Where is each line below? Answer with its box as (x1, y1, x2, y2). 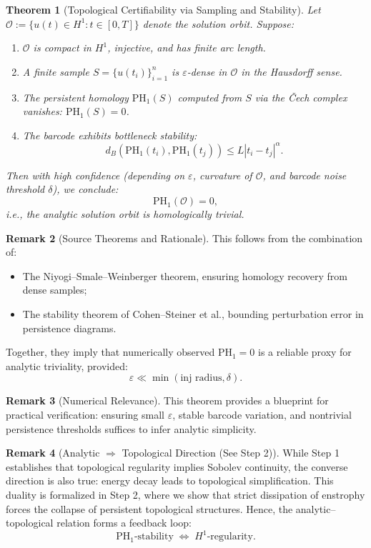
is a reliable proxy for (257, 344, 352, 359)
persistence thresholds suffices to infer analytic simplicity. (6, 421, 257, 436)
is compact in (33, 40, 91, 55)
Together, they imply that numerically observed (6, 344, 215, 359)
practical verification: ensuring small (6, 407, 164, 422)
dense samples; (22, 282, 87, 297)
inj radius (180, 373, 222, 384)
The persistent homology (22, 89, 129, 104)
